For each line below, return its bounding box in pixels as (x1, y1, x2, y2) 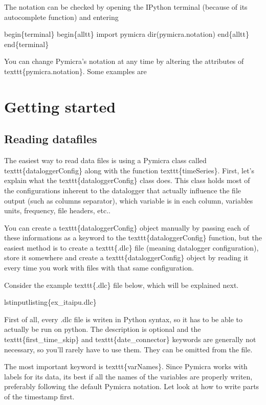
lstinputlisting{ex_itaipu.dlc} (4, 297, 97, 307)
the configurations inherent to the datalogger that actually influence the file (4, 185, 241, 195)
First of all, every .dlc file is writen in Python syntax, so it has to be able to (4, 313, 243, 324)
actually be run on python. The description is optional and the (4, 324, 201, 334)
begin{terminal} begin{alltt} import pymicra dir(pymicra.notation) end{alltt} (4, 29, 250, 39)
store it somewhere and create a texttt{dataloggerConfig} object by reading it (4, 252, 249, 263)
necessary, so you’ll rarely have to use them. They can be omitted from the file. (4, 344, 253, 354)
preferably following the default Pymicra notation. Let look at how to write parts (4, 381, 259, 392)
